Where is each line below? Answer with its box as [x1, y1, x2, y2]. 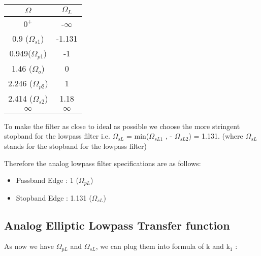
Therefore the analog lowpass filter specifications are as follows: [4, 157, 201, 168]
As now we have [4, 241, 54, 251]
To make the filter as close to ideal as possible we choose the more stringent [4, 120, 240, 131]
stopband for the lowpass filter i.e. [4, 131, 110, 141]
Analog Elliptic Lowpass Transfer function [4, 217, 230, 233]
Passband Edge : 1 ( [16, 175, 79, 185]
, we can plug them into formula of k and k [95, 241, 230, 251]
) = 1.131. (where [188, 131, 243, 141]
